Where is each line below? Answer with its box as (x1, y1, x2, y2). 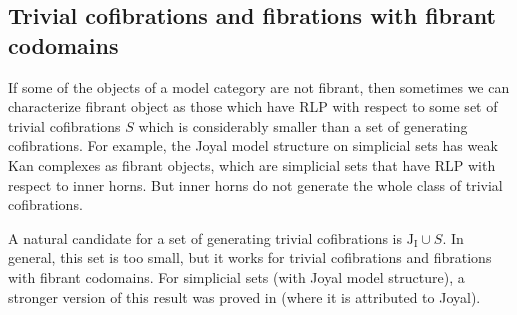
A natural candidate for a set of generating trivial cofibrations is (8, 227, 403, 248)
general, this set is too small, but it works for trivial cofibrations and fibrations (8, 247, 492, 268)
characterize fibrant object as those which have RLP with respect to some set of (8, 96, 498, 117)
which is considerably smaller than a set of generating (138, 115, 468, 136)
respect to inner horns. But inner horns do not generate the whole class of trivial (8, 174, 503, 195)
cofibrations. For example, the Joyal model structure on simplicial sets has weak (8, 135, 498, 156)
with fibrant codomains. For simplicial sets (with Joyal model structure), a (8, 266, 465, 287)
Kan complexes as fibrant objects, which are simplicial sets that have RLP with (8, 154, 496, 175)
